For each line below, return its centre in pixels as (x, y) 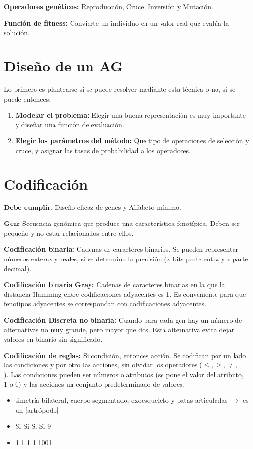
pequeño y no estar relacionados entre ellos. (69, 233)
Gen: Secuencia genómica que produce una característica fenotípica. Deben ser (122, 223)
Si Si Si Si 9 (33, 426)
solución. (17, 32)
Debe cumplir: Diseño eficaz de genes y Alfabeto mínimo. (92, 207)
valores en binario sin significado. (53, 339)
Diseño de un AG (63, 65)
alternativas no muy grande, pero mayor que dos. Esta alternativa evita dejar (119, 329)
